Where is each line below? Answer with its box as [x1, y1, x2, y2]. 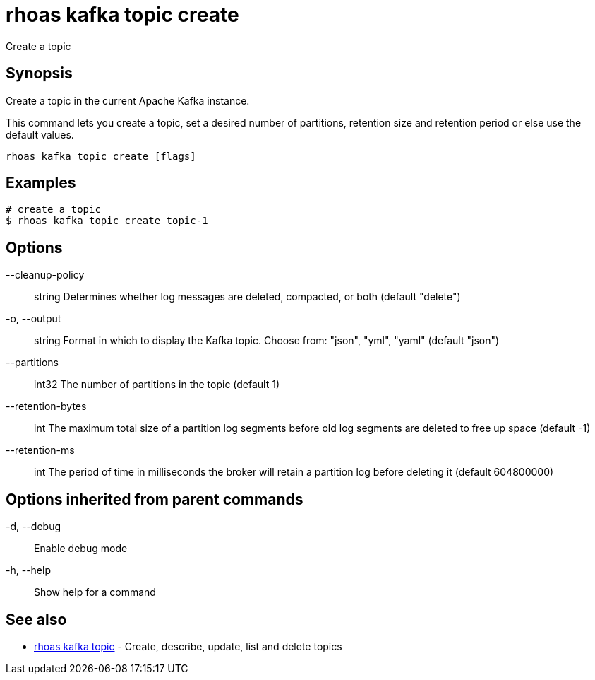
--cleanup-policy [6, 269, 85, 281]
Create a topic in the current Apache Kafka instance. [6, 94, 250, 107]
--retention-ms [6, 444, 75, 457]
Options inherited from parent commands [6, 490, 303, 508]
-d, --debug [6, 520, 61, 533]
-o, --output [6, 312, 61, 325]
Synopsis [6, 64, 73, 83]
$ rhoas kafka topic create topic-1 [6, 215, 208, 227]
